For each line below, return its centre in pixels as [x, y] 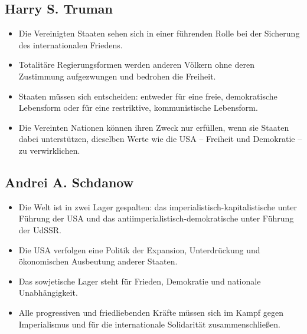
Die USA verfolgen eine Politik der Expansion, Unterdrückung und [139, 249]
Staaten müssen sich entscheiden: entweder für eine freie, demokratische [148, 96]
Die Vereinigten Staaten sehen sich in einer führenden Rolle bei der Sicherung [159, 33]
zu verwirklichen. [49, 150]
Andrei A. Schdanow [69, 182]
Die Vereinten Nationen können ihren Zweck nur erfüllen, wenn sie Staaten [154, 127]
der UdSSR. [40, 229]
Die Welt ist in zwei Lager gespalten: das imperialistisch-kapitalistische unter [158, 206]
